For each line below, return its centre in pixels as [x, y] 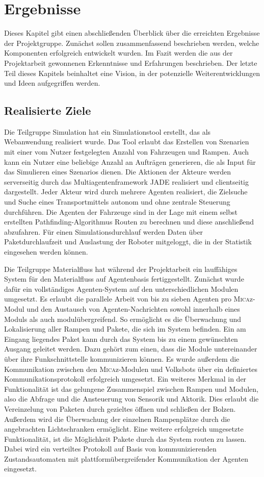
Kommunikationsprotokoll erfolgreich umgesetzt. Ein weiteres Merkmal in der [125, 379]
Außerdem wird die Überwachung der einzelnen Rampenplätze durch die [117, 419]
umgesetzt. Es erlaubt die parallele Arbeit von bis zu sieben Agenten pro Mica [127, 299]
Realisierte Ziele [48, 110]
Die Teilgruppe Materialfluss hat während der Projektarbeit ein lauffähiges [121, 269]
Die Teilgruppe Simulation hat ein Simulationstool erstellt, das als [108, 131]
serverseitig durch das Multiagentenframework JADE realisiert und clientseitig [126, 181]
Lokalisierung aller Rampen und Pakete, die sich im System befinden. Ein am [125, 329]
